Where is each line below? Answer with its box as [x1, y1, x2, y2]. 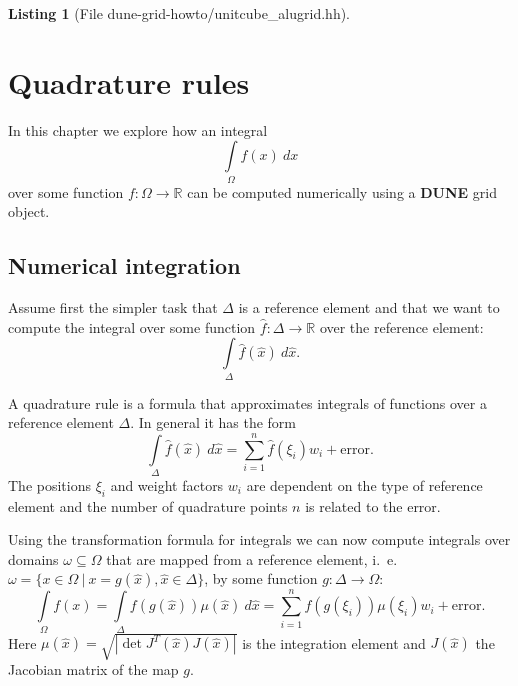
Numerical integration [8, 250, 241, 281]
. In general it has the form [130, 412, 296, 433]
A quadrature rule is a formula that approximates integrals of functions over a [8, 392, 487, 413]
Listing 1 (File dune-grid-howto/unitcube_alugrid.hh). [8, 3, 351, 23]
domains [8, 548, 59, 569]
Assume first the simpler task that [8, 297, 218, 318]
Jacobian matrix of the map [8, 659, 179, 680]
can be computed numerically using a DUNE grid [187, 181, 497, 202]
